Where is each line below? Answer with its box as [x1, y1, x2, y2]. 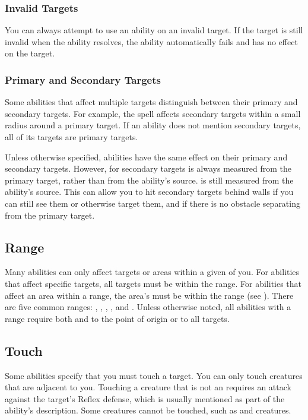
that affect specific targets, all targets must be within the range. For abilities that [5, 277, 302, 289]
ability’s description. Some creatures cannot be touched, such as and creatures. [5, 404, 291, 416]
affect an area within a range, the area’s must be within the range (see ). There [5, 289, 294, 301]
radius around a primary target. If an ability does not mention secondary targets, [5, 119, 301, 131]
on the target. [5, 47, 55, 59]
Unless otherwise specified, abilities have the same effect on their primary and [5, 150, 288, 163]
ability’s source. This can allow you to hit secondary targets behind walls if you [5, 185, 294, 198]
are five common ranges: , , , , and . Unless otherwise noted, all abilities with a [5, 301, 291, 313]
